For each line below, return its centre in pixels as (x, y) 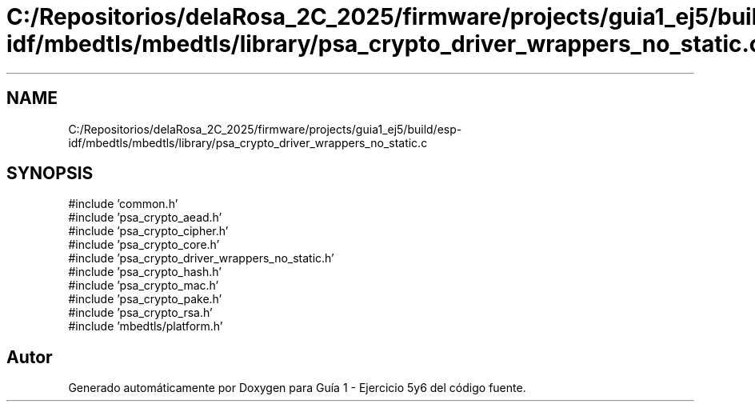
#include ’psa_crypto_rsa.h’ (140, 313)
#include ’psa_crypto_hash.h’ (145, 272)
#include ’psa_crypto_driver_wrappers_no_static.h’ (201, 258)
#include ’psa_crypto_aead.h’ (145, 218)
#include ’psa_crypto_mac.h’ (144, 286)
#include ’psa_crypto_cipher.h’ (148, 231)
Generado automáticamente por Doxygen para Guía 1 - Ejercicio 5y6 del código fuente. (297, 388)
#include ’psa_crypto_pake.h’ (145, 299)
